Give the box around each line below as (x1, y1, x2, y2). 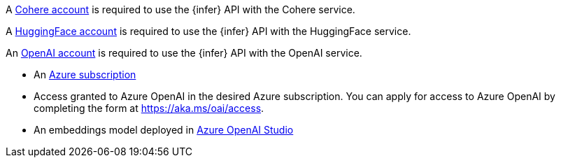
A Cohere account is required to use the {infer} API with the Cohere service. (6, 3, 355, 15)
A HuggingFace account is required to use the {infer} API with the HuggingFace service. (6, 25, 411, 37)
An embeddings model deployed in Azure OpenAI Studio (34, 124, 294, 136)
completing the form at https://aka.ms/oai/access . (34, 102, 264, 114)
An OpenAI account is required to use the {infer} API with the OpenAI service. (6, 47, 362, 59)
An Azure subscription (34, 69, 136, 80)
